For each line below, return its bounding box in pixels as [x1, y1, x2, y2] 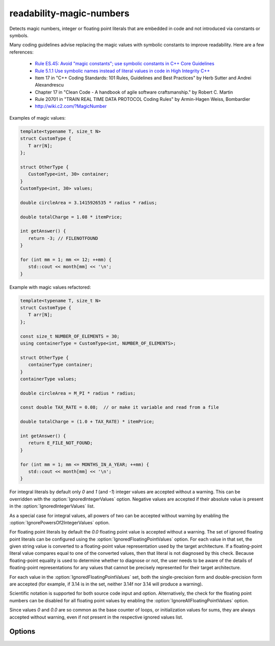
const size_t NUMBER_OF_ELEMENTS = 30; [20, 333, 120, 339]
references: [9, 49, 34, 55]
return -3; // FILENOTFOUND [28, 235, 99, 241]
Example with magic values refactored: [9, 284, 91, 290]
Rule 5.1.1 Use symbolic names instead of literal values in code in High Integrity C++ [35, 68, 210, 74]
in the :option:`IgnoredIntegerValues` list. [9, 503, 95, 509]
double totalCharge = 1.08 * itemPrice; [20, 214, 122, 220]
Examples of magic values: [9, 115, 66, 121]
